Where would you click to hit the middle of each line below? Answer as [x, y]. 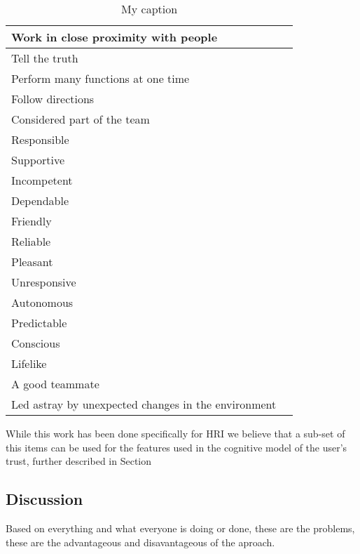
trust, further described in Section [79, 461]
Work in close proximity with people [115, 37]
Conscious [36, 343]
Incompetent [42, 180]
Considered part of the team [81, 119]
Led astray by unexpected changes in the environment [144, 404]
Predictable [39, 323]
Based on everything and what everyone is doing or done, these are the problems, [180, 528]
